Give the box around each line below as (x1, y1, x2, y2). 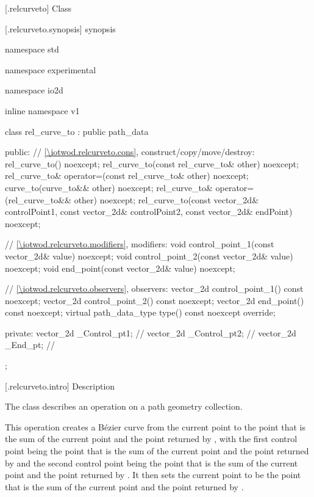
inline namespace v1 (5, 104, 80, 117)
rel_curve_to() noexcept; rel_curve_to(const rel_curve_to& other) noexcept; (5, 157, 299, 170)
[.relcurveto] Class (5, 2, 72, 14)
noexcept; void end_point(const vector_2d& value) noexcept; (5, 261, 235, 274)
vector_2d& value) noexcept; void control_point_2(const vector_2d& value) (5, 249, 293, 262)
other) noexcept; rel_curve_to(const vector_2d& (74, 193, 259, 206)
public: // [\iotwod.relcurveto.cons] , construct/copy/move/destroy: (5, 145, 255, 158)
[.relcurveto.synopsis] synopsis (5, 22, 116, 35)
